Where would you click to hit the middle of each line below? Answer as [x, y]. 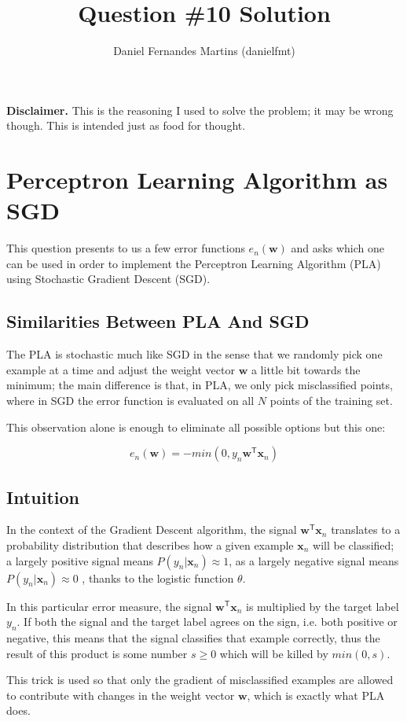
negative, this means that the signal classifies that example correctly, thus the [193, 637]
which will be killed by [274, 653]
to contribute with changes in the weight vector [121, 695]
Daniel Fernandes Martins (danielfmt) [204, 51]
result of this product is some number [97, 653]
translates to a [366, 530]
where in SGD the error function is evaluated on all [130, 400]
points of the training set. [331, 400]
